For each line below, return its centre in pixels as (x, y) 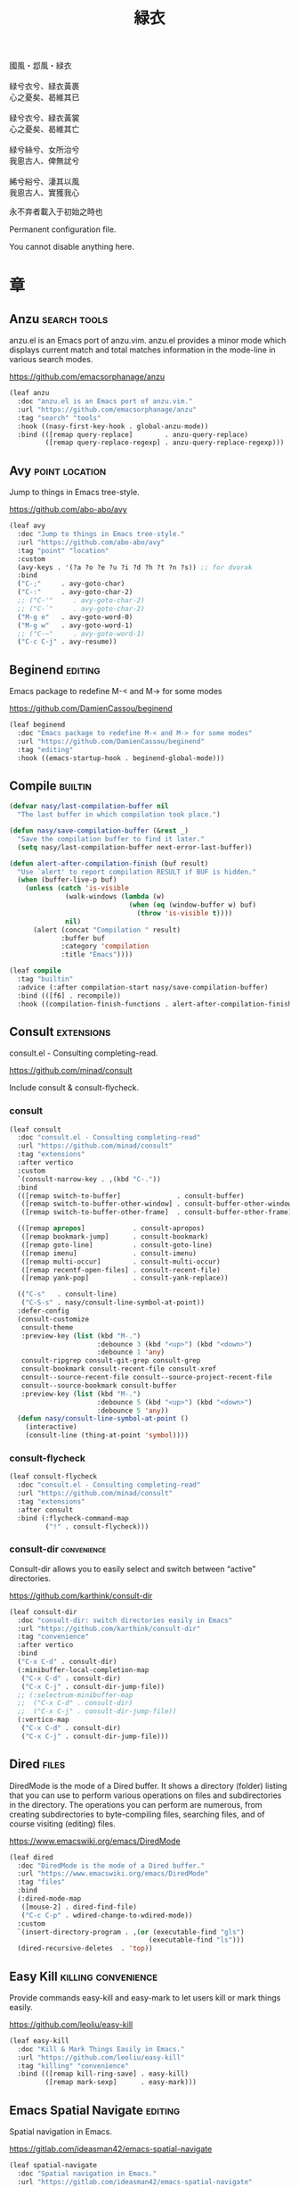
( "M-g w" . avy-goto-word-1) (75, 625)
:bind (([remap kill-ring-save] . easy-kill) (103, 2074)
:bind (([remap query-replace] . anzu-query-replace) (133, 435)
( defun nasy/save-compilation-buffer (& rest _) (99, 831)
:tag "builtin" (45, 979)
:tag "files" (41, 1882)
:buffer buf (83, 938)
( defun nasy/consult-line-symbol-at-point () (103, 1419)
